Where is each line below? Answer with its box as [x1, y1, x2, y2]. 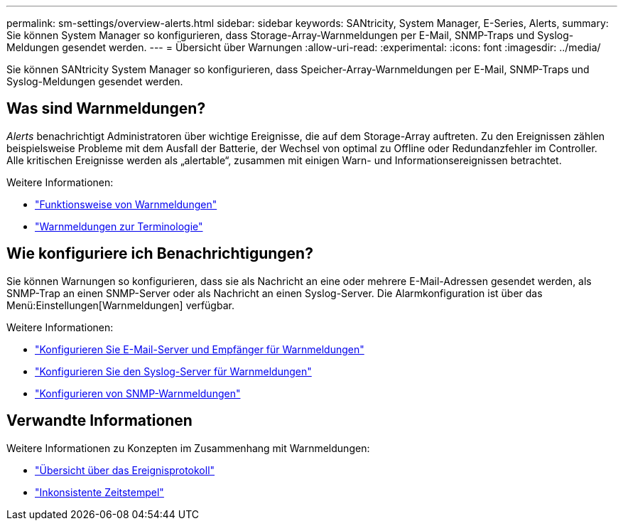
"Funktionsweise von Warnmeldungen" [35, 198, 217, 210]
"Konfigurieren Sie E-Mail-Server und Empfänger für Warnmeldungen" [35, 343, 364, 355]
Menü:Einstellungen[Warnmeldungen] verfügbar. [6, 299, 234, 311]
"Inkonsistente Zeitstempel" [35, 485, 164, 498]
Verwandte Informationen [6, 412, 193, 430]
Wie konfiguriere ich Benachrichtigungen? [6, 245, 313, 263]
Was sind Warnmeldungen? [6, 100, 206, 118]
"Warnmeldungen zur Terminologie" [35, 220, 203, 232]
